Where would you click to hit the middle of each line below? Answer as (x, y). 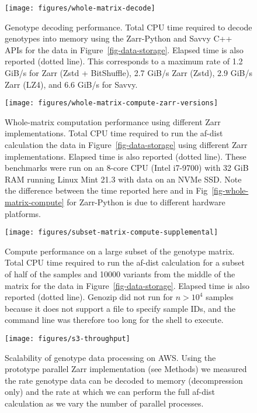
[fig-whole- (230, 190)
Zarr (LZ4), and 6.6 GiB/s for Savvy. (71, 84)
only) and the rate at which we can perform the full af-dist (110, 392)
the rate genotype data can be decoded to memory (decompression (124, 380)
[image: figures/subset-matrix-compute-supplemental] (112, 233)
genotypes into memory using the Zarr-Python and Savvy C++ (119, 38)
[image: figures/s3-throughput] (67, 339)
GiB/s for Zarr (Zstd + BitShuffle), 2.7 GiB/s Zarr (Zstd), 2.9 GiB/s (128, 73)
